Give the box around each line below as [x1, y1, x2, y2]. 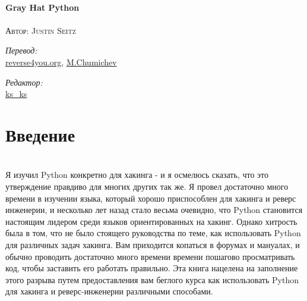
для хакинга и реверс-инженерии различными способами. [5, 285, 213, 297]
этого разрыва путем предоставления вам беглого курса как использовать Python [5, 273, 299, 286]
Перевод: [5, 44, 37, 57]
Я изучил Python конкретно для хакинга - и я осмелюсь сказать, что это [5, 168, 268, 181]
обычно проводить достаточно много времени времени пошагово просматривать [5, 250, 295, 262]
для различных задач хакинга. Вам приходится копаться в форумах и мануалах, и [5, 239, 300, 251]
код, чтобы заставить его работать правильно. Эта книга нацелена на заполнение [5, 262, 298, 274]
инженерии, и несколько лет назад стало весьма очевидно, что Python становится [5, 203, 303, 216]
